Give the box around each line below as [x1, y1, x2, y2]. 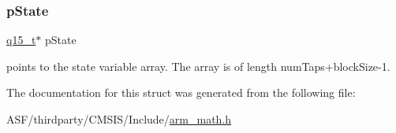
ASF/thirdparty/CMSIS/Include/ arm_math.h [6, 111, 232, 127]
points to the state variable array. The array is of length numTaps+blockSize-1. [6, 57, 390, 74]
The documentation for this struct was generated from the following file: [6, 84, 356, 101]
